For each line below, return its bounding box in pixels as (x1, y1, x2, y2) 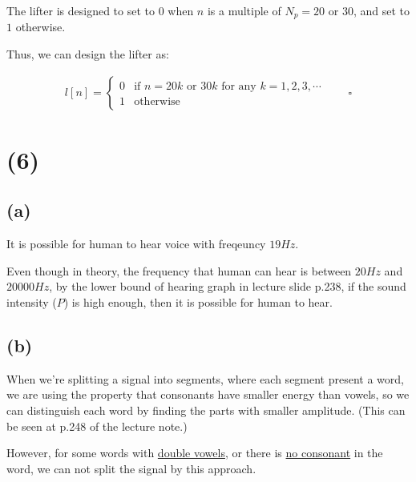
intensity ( (6, 294, 57, 311)
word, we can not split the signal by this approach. (6, 460, 256, 476)
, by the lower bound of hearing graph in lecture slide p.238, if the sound (49, 278, 406, 295)
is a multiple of (207, 2, 281, 18)
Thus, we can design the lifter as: (6, 46, 169, 62)
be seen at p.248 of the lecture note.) (6, 417, 188, 434)
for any (221, 80, 256, 92)
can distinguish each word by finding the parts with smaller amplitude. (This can (6, 402, 406, 419)
